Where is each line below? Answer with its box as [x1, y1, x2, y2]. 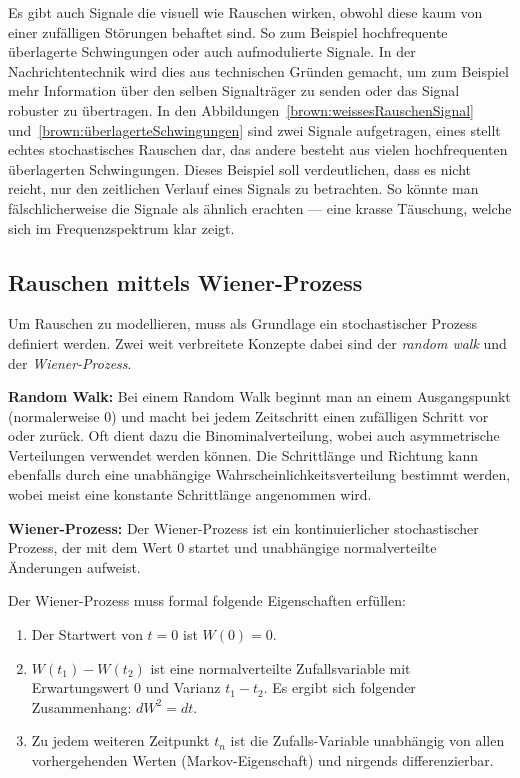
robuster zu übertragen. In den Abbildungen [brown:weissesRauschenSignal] [8, 99, 474, 120]
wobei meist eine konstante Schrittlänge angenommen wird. [8, 484, 372, 505]
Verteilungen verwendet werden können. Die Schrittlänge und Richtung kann [8, 444, 478, 465]
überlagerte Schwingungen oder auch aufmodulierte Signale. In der [8, 41, 416, 62]
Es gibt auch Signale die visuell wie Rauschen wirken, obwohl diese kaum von [8, 2, 483, 22]
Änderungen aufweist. [8, 556, 141, 577]
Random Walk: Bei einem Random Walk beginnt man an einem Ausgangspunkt [8, 386, 511, 407]
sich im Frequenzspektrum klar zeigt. [8, 217, 235, 238]
